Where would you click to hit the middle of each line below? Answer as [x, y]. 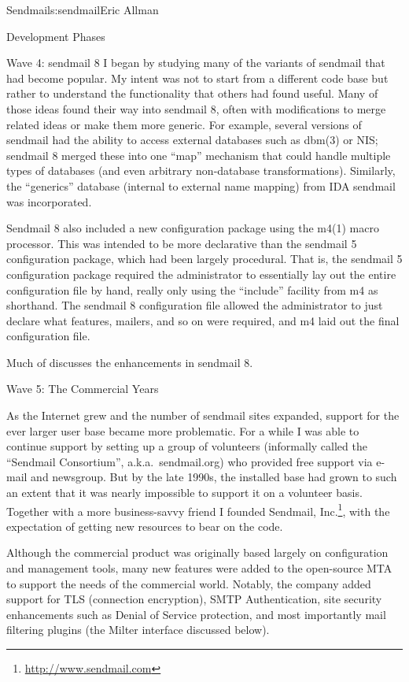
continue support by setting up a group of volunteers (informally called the [187, 446]
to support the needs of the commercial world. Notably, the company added [189, 583]
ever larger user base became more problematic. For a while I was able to [183, 430]
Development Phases [56, 36]
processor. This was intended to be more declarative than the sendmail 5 [182, 243]
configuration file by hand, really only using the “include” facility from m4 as [192, 289]
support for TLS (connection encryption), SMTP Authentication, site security [194, 599]
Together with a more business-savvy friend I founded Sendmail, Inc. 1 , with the [198, 510]
